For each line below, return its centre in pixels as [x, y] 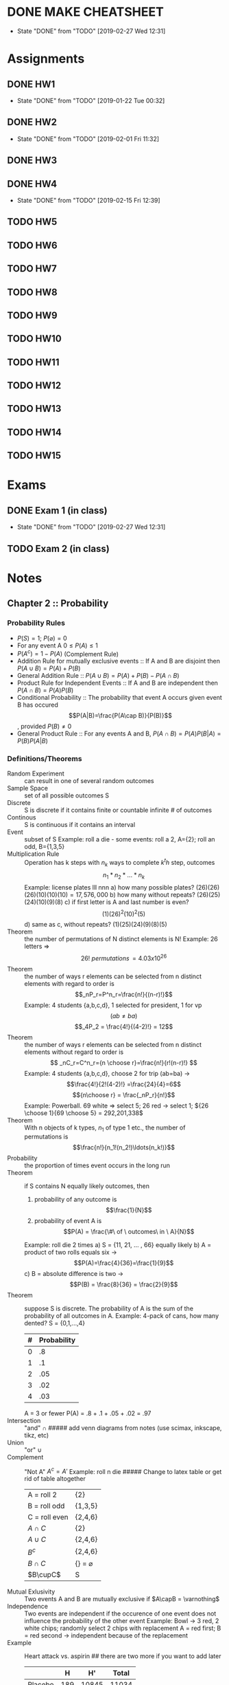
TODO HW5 [32, 222]
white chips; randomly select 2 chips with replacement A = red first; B [123, 1628]
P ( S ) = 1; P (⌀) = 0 [42, 638]
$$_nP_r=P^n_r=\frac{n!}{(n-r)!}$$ [124, 995]
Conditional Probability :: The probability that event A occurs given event [120, 698]
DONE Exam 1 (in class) [57, 510]
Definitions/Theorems [45, 759]
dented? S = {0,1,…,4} [55, 1323]
